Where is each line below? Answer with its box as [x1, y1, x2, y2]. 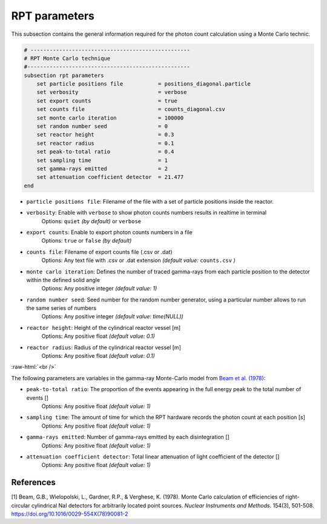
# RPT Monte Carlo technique [24, 55, 111, 62]
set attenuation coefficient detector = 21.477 [36, 173, 184, 181]
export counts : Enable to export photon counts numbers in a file [26, 228, 193, 236]
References [11, 477, 56, 488]
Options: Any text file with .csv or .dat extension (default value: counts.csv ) [41, 257, 236, 264]
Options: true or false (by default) [41, 237, 132, 244]
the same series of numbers [26, 304, 97, 312]
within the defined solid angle [26, 276, 100, 283]
